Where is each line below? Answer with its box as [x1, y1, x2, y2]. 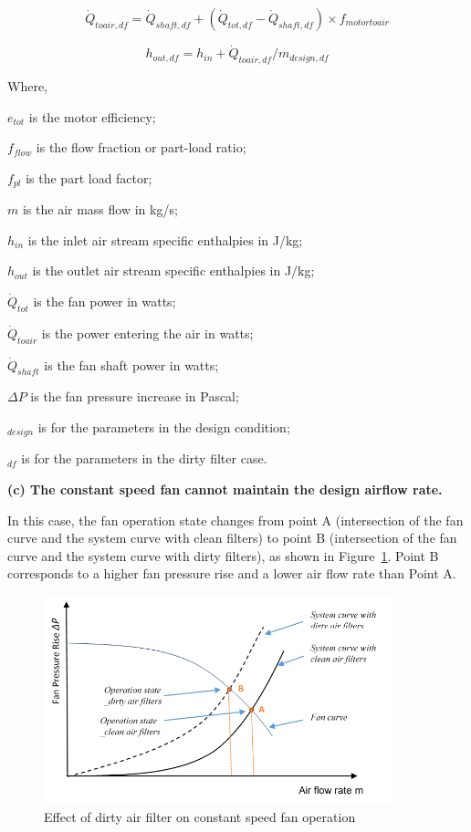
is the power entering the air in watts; [41, 323, 254, 342]
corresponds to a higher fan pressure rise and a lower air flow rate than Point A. [7, 564, 456, 583]
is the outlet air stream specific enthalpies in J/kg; [32, 261, 315, 280]
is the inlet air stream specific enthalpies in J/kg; [27, 230, 303, 249]
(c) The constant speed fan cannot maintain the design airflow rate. [7, 480, 443, 499]
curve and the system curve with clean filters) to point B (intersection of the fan [7, 528, 457, 547]
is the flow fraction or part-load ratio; [36, 138, 246, 157]
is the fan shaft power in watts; [44, 355, 219, 374]
